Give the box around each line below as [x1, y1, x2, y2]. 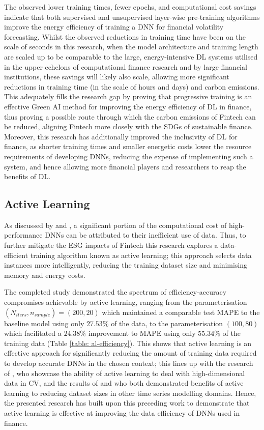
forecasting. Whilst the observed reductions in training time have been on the [4, 31, 246, 42]
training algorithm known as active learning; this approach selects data [30, 249, 252, 260]
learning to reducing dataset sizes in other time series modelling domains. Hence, [4, 387, 256, 398]
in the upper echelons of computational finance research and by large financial [4, 61, 247, 72]
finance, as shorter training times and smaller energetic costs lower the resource [4, 141, 252, 152]
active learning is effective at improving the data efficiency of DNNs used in [4, 407, 240, 418]
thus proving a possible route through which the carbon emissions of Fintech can [4, 111, 256, 122]
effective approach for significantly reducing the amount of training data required [4, 348, 257, 358]
